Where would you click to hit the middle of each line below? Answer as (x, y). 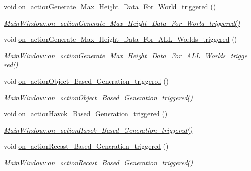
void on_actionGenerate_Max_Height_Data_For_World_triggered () (110, 6)
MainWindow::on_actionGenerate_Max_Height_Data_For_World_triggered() (122, 23)
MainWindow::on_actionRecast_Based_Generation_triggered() (99, 162)
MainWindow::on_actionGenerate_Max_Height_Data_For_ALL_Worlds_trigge (125, 55)
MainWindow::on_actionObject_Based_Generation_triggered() (98, 97)
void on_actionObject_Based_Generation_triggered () (86, 81)
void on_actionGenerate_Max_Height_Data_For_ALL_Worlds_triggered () (121, 39)
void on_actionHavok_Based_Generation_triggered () (86, 114)
